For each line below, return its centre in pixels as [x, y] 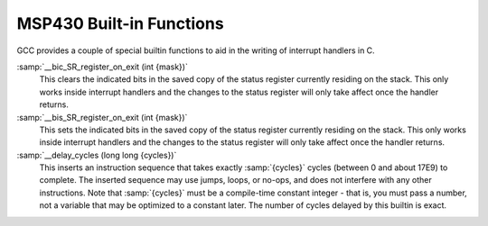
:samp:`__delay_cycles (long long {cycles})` [97, 155]
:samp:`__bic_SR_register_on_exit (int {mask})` [103, 67]
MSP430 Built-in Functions [121, 23]
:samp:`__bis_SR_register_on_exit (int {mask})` [102, 117]
